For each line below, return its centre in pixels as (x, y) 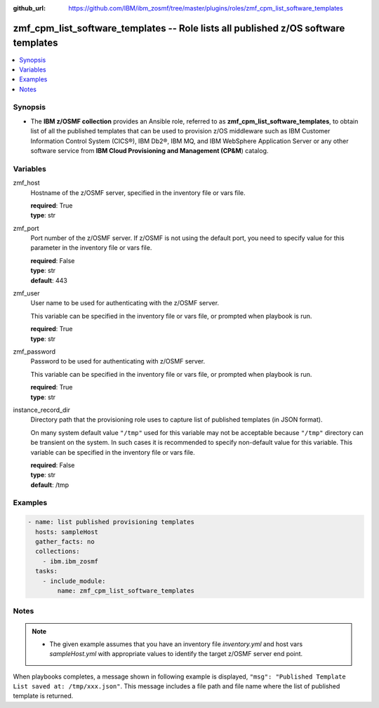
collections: (58, 552)
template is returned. (43, 696)
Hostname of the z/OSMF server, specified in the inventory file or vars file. (138, 192)
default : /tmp (50, 485)
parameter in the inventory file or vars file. (91, 248)
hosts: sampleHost (67, 532)
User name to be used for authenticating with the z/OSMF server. (125, 303)
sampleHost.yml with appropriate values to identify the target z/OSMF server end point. (176, 654)
